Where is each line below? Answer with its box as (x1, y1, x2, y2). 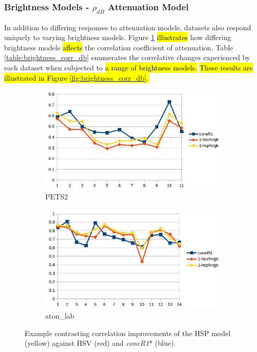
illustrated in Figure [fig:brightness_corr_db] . (4, 72, 149, 83)
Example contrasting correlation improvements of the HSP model (25, 327, 231, 338)
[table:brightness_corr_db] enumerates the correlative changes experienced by (4, 52, 250, 63)
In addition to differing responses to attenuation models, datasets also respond (4, 22, 251, 32)
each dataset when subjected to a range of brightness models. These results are (4, 62, 253, 72)
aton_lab (45, 310, 75, 321)
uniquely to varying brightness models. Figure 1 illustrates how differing (4, 32, 231, 43)
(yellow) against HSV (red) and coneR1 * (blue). (25, 338, 176, 348)
